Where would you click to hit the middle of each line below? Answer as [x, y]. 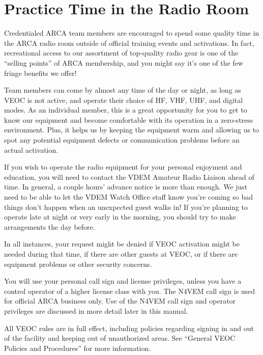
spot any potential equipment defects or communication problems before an [122, 140]
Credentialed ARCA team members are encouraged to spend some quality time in [132, 33]
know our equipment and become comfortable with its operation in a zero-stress [129, 119]
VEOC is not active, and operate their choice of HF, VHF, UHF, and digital [124, 100]
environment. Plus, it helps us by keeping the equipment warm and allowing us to [132, 130]
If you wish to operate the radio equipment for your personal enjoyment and [123, 167]
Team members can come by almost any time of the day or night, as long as [123, 90]
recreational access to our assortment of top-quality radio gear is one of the [121, 53]
